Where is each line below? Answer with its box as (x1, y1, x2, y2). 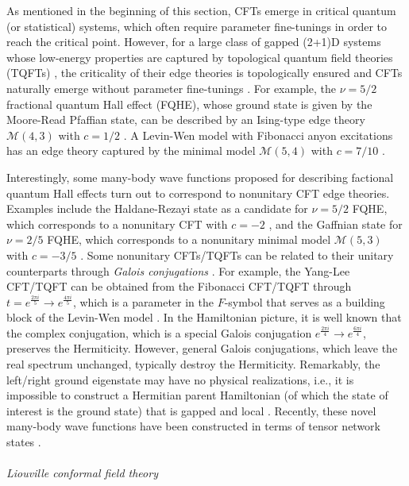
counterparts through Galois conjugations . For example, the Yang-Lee (6, 262, 350, 279)
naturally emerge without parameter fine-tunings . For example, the (6, 79, 337, 96)
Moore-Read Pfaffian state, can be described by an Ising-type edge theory (6, 111, 365, 128)
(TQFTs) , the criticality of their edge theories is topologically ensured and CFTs (6, 64, 403, 81)
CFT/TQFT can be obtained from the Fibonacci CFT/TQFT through (6, 278, 352, 295)
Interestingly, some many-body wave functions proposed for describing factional (6, 168, 394, 185)
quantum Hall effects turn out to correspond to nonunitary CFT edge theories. (6, 184, 390, 201)
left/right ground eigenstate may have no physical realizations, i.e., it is (6, 371, 354, 388)
